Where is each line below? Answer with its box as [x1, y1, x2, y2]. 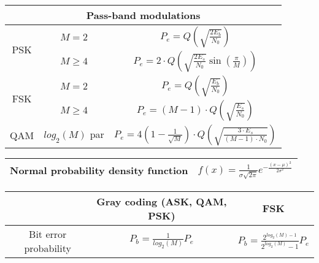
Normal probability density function [10, 162, 188, 177]
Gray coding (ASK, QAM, [96, 194, 227, 208]
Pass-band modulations [86, 8, 201, 22]
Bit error [29, 226, 67, 241]
